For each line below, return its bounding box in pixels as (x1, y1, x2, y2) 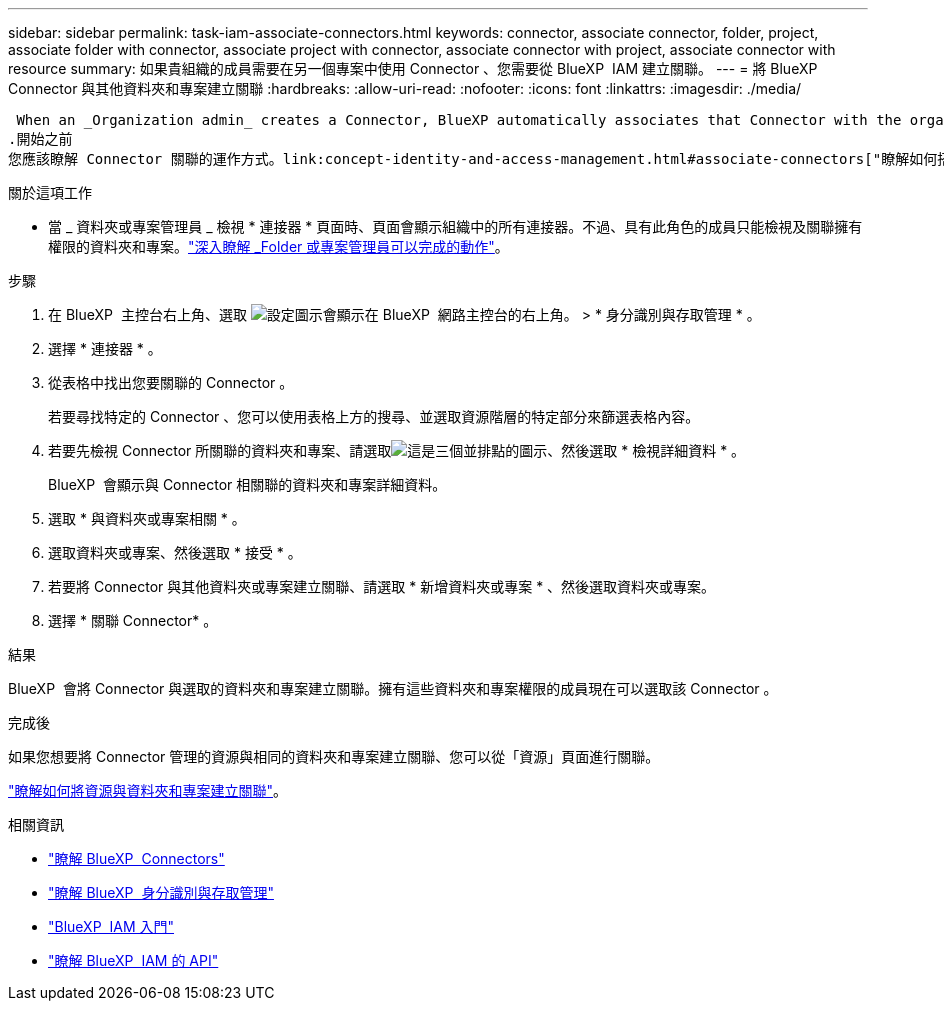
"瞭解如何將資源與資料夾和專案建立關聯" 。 (8, 782, 288, 799)
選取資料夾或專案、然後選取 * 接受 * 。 (48, 544, 302, 561)
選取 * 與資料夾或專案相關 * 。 (48, 510, 246, 527)
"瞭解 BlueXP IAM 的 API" (48, 952, 219, 969)
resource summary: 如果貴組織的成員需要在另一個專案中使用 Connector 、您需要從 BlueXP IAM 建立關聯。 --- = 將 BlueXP (8, 60, 818, 77)
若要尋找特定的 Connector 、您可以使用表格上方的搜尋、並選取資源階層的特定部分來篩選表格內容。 (48, 408, 700, 425)
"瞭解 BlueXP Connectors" (48, 850, 225, 867)
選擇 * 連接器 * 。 (48, 340, 162, 357)
